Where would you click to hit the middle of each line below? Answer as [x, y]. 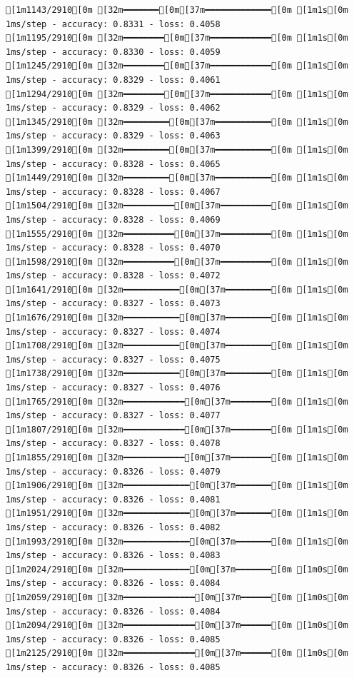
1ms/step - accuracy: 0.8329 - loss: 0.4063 [113, 136]
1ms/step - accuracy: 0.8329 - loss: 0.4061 [113, 80]
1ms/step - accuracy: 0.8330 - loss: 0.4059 [113, 52]
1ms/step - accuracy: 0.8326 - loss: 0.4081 [113, 499]
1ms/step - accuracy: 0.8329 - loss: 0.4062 [113, 108]
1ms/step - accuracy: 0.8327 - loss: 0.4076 [113, 388]
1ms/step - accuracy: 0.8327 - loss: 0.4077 [113, 416]
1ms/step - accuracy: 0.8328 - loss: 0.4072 [113, 276]
